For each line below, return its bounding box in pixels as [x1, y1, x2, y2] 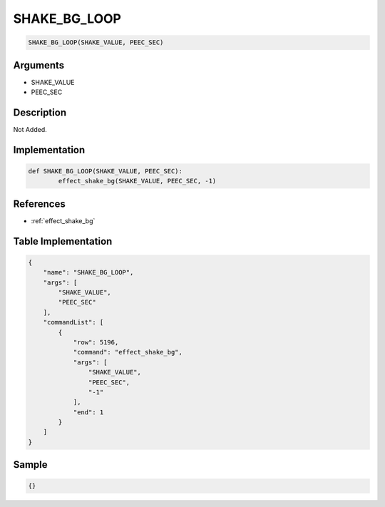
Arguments [13, 59, 65, 71]
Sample [13, 459, 48, 471]
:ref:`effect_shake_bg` [31, 216, 96, 225]
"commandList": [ [43, 318, 104, 327]
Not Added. [13, 125, 48, 133]
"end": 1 [73, 408, 104, 416]
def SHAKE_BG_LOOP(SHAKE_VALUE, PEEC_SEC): [28, 167, 183, 175]
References [13, 198, 66, 210]
